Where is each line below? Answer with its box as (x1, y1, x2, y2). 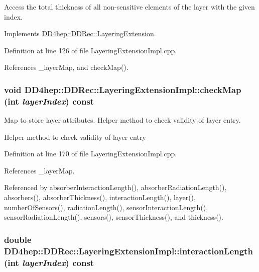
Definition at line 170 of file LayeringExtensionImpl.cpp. (4, 148, 177, 159)
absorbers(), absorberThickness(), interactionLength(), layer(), (4, 192, 196, 203)
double (4, 233, 32, 245)
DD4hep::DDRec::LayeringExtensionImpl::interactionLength (4, 244, 253, 257)
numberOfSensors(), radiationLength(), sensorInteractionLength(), (4, 202, 208, 212)
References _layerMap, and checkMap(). (4, 62, 128, 72)
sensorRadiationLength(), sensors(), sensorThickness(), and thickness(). (4, 212, 223, 222)
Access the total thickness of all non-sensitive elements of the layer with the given (4, 2, 255, 12)
